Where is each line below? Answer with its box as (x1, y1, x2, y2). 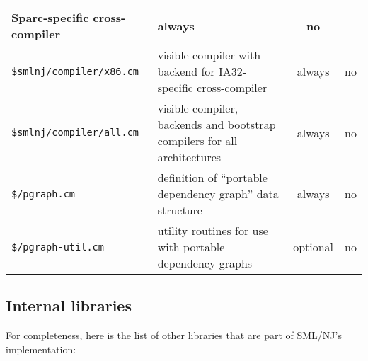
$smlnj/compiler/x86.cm (11, 65, 139, 77)
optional (293, 239, 334, 255)
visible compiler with (157, 47, 261, 63)
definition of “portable (157, 169, 268, 185)
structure (157, 202, 202, 218)
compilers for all (157, 132, 238, 149)
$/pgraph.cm (11, 188, 76, 200)
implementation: (6, 341, 76, 356)
